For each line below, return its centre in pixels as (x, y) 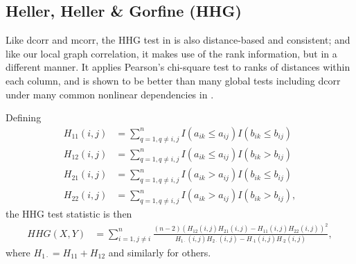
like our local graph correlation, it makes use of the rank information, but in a (171, 53)
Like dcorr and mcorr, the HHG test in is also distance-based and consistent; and (178, 40)
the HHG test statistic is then (69, 214)
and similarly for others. (160, 252)
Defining (24, 117)
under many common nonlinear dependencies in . (110, 94)
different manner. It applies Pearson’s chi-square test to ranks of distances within (178, 67)
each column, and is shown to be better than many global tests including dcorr (173, 80)
